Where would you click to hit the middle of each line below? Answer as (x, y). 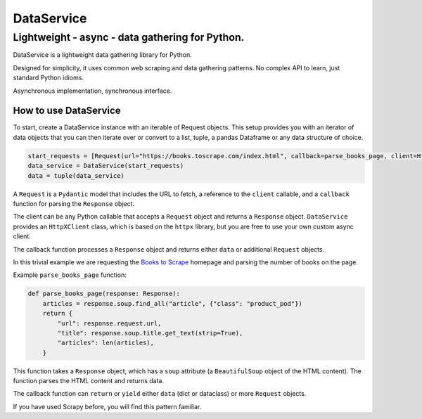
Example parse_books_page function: (70, 275)
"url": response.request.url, (109, 323)
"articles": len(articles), (106, 343)
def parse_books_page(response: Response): (104, 294)
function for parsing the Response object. (74, 204)
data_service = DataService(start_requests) (106, 166)
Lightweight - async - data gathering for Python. (129, 37)
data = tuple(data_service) (76, 175)
